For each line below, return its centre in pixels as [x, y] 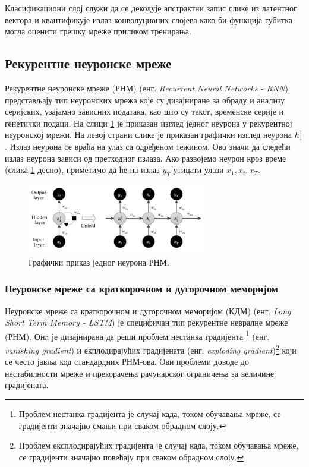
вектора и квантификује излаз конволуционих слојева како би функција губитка [149, 19]
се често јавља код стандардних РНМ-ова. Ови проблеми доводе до [127, 362]
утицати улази [198, 170]
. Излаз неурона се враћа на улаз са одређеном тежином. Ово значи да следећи [148, 146]
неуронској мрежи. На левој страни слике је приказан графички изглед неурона [149, 135]
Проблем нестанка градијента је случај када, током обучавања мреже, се [150, 414]
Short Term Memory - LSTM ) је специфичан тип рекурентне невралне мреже [146, 322]
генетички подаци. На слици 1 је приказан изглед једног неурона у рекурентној [149, 123]
